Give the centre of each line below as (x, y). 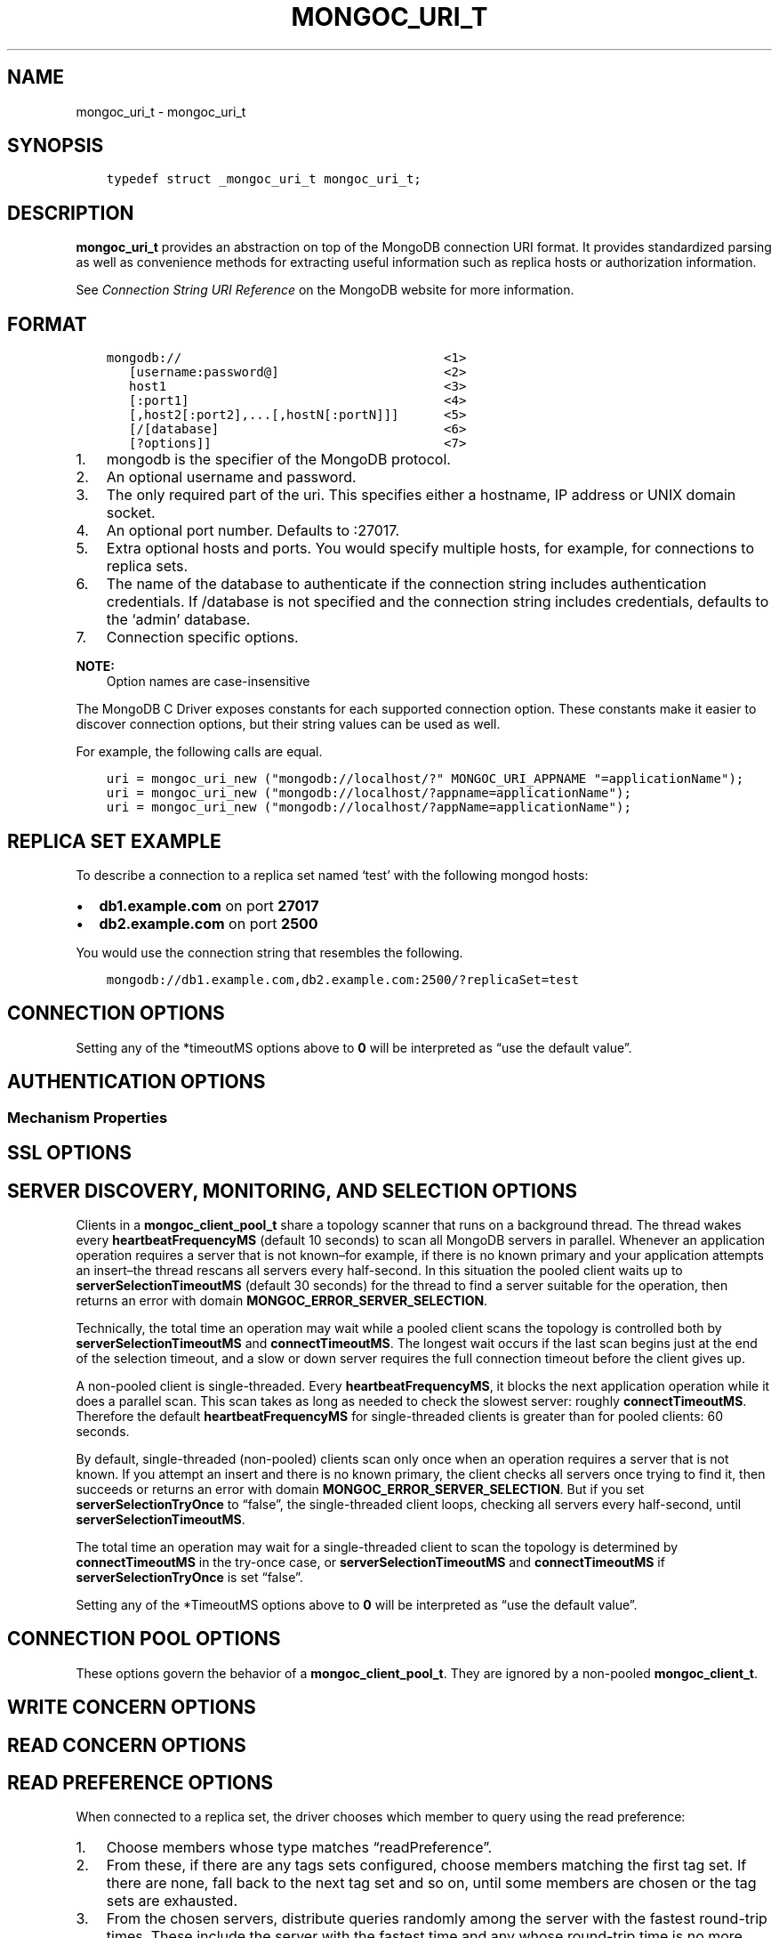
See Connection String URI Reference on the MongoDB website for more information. (325, 290)
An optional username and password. (231, 477)
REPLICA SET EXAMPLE (114, 841)
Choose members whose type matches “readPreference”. (299, 1848)
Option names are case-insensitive (208, 682)
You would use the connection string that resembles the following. (269, 952)
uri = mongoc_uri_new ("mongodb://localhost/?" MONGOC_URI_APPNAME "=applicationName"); (425, 779)
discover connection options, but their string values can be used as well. (288, 724)
